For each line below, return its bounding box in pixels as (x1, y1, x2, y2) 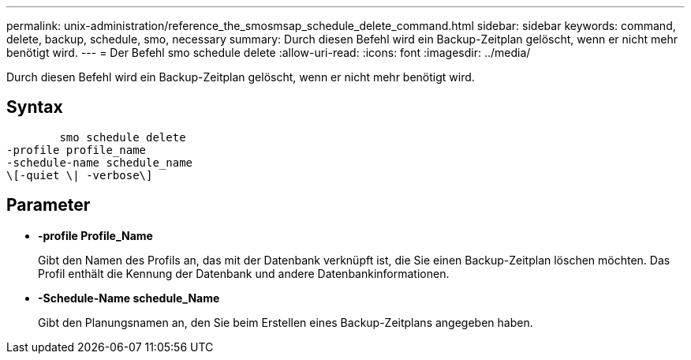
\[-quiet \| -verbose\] (6, 168, 153, 182)
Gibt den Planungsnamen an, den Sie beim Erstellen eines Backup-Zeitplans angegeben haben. (38, 315, 533, 329)
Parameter (6, 195, 91, 216)
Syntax (6, 97, 63, 118)
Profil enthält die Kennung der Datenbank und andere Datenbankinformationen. (38, 266, 450, 280)
